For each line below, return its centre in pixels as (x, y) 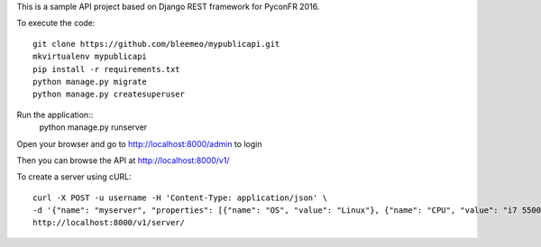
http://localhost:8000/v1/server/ (109, 223)
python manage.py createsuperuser (109, 94)
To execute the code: (56, 23)
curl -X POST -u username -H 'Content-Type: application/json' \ (180, 197)
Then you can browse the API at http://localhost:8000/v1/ (123, 160)
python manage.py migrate (90, 82)
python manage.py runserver (93, 127)
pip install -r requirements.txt (106, 69)
